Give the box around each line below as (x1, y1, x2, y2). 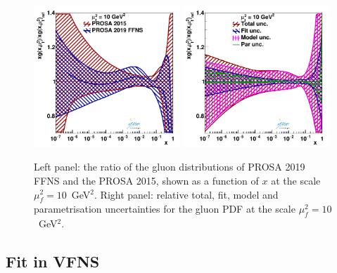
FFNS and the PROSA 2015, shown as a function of (34, 173, 259, 187)
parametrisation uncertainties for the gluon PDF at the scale (34, 201, 295, 216)
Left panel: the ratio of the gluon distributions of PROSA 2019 (34, 159, 305, 174)
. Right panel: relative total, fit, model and (94, 187, 279, 201)
